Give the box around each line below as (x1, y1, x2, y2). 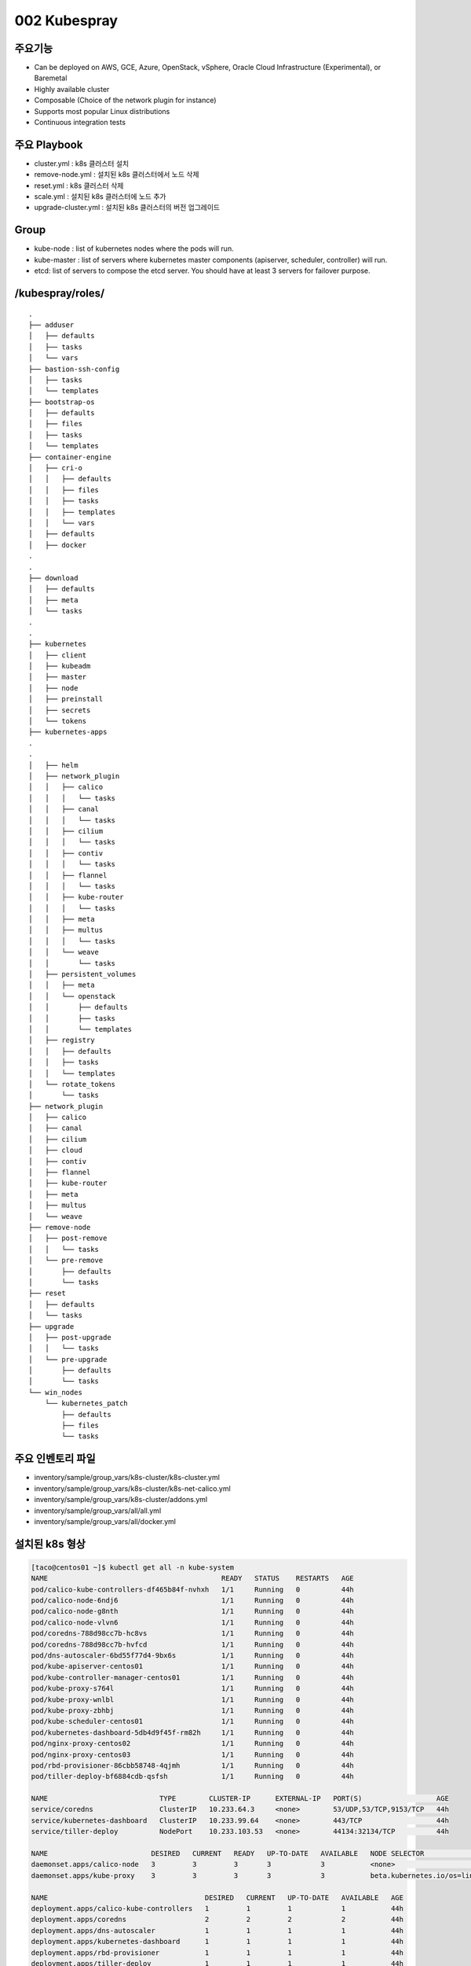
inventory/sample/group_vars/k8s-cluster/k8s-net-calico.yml (34, 1483, 231, 1493)
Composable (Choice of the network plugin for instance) (34, 95, 217, 105)
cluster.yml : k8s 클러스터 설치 (34, 158, 130, 168)
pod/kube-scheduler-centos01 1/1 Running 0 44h (31, 1717, 355, 1726)
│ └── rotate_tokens (28, 1080, 116, 1088)
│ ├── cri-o (28, 464, 82, 473)
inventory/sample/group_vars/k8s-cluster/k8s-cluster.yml (34, 1473, 220, 1482)
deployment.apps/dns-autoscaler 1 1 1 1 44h (31, 1926, 404, 1935)
